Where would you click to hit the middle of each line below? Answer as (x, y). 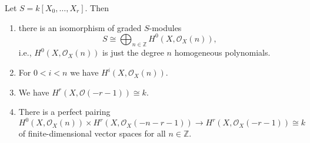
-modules (165, 27)
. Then (97, 8)
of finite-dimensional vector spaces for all (92, 133)
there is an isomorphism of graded (80, 27)
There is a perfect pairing (64, 112)
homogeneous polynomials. (222, 52)
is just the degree (133, 52)
